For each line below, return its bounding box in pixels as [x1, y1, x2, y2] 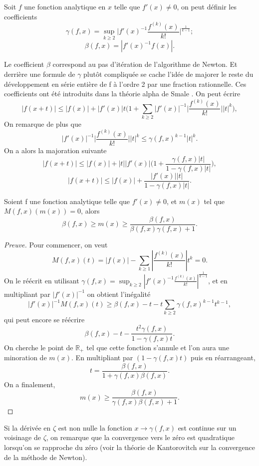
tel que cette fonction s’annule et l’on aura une [86, 342, 230, 352]
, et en [208, 275, 228, 285]
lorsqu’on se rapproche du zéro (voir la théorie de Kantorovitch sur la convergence [4, 442, 256, 453]
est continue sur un [178, 422, 237, 433]
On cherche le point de [4, 342, 73, 352]
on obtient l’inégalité [87, 288, 151, 299]
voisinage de [4, 432, 41, 443]
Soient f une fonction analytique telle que [4, 196, 130, 206]
